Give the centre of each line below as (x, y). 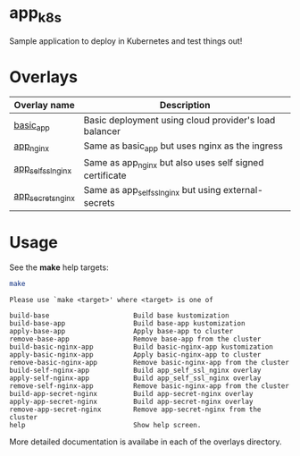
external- (243, 190)
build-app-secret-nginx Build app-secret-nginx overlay (131, 393)
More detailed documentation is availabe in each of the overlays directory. (146, 442)
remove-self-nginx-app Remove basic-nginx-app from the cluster (150, 386)
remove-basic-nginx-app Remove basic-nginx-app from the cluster (150, 362)
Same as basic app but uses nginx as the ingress (183, 147)
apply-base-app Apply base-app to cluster (121, 331)
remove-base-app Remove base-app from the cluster (135, 339)
